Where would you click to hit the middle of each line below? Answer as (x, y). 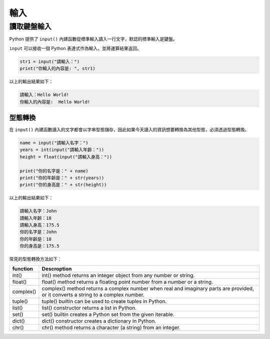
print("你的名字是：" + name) (54, 171)
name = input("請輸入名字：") (54, 143)
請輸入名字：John (38, 211)
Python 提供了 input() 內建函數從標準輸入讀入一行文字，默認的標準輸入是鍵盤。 (93, 39)
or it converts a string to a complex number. (93, 294)
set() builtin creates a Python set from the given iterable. (108, 314)
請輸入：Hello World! (44, 95)
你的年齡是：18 (36, 239)
